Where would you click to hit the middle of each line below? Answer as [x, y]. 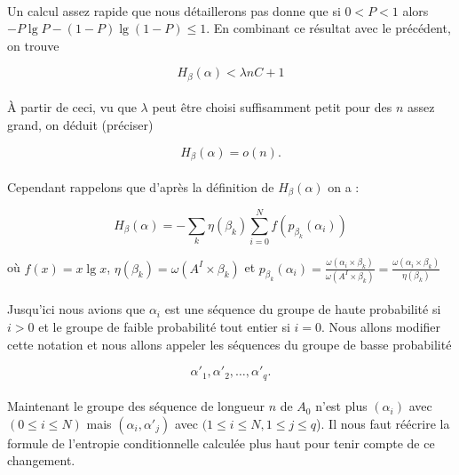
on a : [344, 186]
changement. [41, 460]
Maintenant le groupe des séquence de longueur [136, 406]
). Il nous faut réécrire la [383, 423]
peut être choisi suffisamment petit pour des [272, 107]
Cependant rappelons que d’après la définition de [141, 186]
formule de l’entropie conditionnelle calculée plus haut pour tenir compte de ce [221, 443]
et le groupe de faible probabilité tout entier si [164, 327]
